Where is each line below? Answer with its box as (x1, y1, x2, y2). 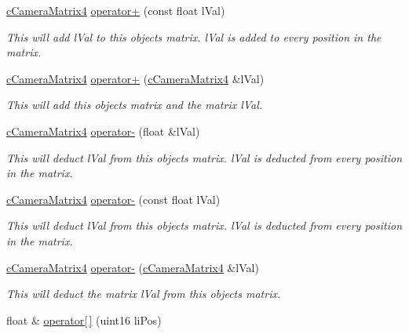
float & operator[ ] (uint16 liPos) (6, 311, 162, 328)
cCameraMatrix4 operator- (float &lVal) (6, 122, 200, 139)
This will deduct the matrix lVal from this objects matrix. (6, 285, 281, 302)
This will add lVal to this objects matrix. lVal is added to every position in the (6, 28, 382, 45)
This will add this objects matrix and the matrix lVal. (6, 96, 263, 113)
